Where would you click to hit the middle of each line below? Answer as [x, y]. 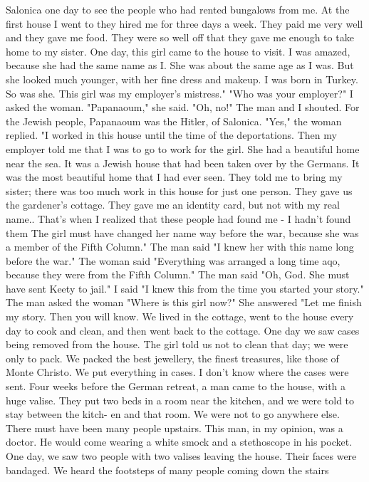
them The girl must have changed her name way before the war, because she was [182, 232]
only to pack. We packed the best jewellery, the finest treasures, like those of [172, 358]
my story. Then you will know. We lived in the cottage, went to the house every [180, 316]
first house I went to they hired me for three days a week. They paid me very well [184, 23]
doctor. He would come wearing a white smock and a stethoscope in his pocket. [179, 442]
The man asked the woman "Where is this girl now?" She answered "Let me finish [184, 302]
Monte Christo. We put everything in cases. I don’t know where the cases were [177, 372]
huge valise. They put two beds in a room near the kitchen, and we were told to [180, 400]
